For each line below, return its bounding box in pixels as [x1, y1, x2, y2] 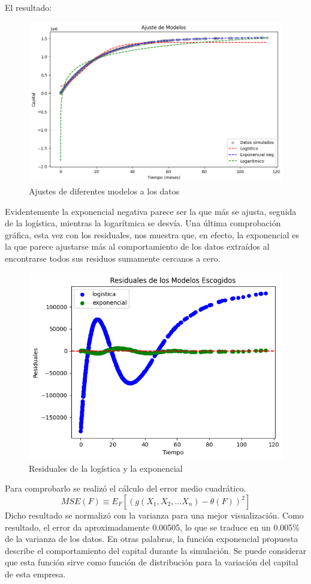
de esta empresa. [5, 567, 66, 580]
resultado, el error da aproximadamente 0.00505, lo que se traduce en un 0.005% [5, 520, 300, 533]
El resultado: [5, 1, 52, 13]
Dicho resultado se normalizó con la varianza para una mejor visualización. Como [5, 509, 304, 521]
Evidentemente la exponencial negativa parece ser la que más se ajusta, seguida [5, 205, 297, 217]
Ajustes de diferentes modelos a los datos [29, 185, 180, 197]
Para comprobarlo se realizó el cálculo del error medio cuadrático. [5, 482, 246, 495]
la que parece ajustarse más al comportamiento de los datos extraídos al [5, 240, 270, 253]
